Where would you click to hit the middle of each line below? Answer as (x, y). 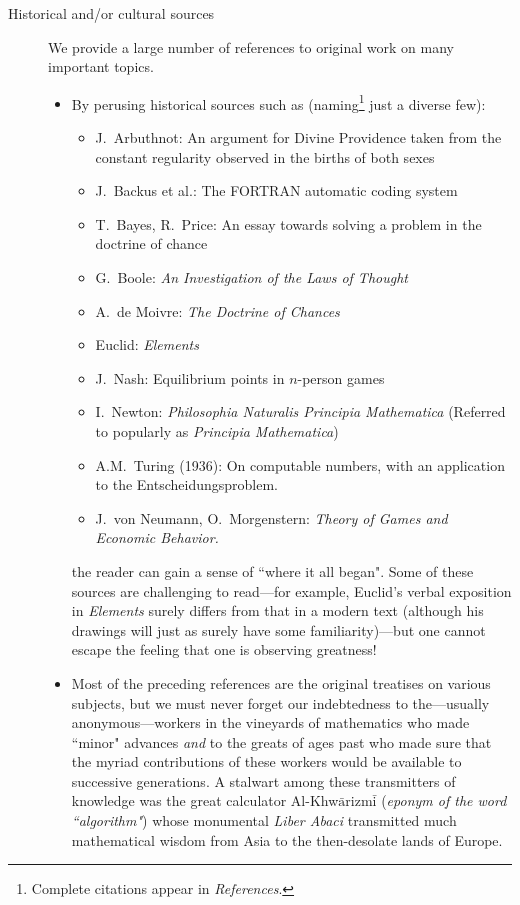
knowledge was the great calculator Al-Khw (205, 800)
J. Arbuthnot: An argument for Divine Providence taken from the (298, 137)
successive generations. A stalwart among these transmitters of (263, 780)
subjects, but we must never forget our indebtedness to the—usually (280, 702)
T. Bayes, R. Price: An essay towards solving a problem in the (288, 223)
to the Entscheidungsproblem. (186, 484)
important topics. (101, 66)
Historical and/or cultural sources (111, 13)
